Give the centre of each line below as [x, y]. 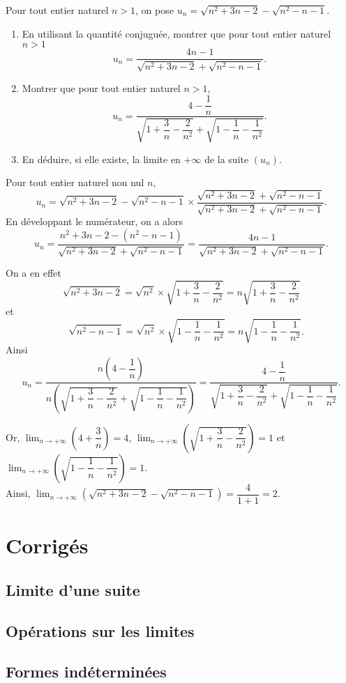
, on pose [155, 10]
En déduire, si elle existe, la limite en [101, 159]
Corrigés [47, 545]
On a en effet [33, 273]
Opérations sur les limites [100, 630]
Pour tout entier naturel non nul [75, 182]
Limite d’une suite [73, 589]
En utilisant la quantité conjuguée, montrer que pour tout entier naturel [176, 33]
